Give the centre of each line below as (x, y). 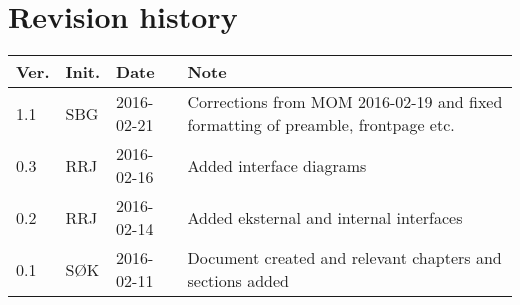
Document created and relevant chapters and (344, 258)
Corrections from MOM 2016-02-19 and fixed (345, 102)
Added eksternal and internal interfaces (325, 217)
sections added (238, 281)
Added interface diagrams (277, 165)
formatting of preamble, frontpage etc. (321, 125)
